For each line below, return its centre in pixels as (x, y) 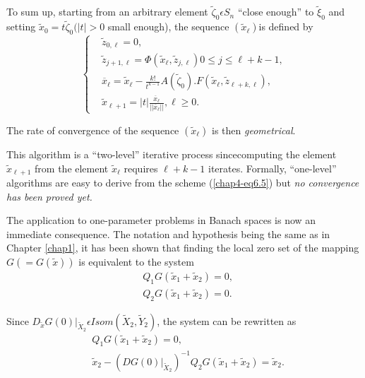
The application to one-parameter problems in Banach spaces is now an (161, 220)
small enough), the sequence (168, 26)
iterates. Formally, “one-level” (272, 168)
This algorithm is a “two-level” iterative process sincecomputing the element (172, 154)
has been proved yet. (49, 196)
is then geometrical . (254, 130)
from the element (72, 168)
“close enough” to (276, 12)
